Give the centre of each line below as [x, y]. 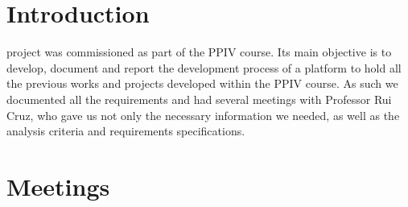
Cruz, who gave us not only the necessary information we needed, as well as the [203, 115]
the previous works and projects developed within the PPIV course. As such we [202, 83]
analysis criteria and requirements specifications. [126, 131]
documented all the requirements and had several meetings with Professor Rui [199, 99]
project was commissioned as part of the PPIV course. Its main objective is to [199, 52]
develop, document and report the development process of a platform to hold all [204, 67]
